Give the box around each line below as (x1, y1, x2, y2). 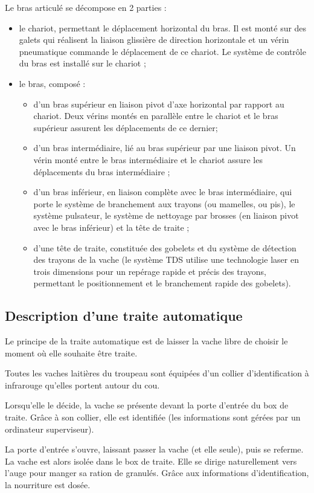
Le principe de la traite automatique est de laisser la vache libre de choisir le (5, 335, 288, 347)
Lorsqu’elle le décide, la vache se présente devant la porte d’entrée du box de (5, 399, 289, 411)
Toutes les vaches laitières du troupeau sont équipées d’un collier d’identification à (5, 367, 309, 379)
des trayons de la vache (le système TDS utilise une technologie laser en (33, 253, 299, 266)
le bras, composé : (19, 77, 86, 89)
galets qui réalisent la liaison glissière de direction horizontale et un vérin (19, 33, 289, 46)
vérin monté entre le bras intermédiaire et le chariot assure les (33, 153, 263, 166)
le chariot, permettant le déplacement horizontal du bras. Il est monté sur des (19, 21, 307, 34)
